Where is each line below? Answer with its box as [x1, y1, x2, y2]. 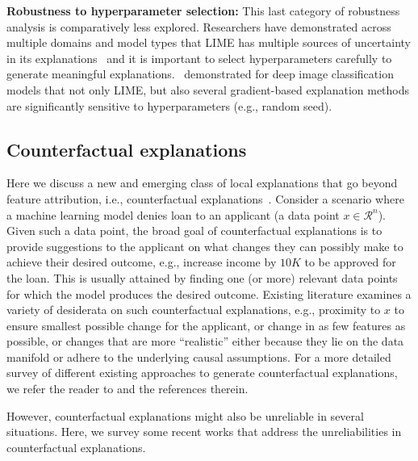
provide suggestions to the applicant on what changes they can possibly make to [6, 237, 403, 254]
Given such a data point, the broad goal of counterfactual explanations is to [6, 222, 382, 239]
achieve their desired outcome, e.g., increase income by [6, 254, 277, 270]
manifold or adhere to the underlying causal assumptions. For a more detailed [6, 348, 391, 365]
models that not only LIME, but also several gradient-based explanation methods [6, 81, 410, 98]
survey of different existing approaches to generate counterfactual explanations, [6, 364, 398, 381]
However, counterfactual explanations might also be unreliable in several [6, 407, 364, 424]
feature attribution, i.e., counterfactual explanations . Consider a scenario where [6, 190, 404, 207]
